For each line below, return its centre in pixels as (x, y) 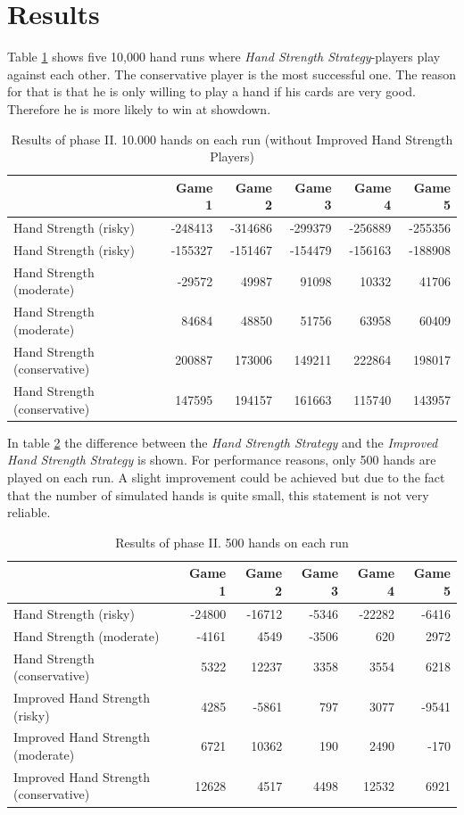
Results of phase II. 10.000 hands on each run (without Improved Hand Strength (232, 139)
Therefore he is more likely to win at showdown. (139, 108)
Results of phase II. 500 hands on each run (232, 542)
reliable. (29, 512)
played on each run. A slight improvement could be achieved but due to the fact (226, 477)
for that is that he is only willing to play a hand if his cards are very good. (211, 91)
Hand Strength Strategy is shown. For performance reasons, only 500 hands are (222, 460)
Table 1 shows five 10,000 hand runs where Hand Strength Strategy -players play (224, 57)
